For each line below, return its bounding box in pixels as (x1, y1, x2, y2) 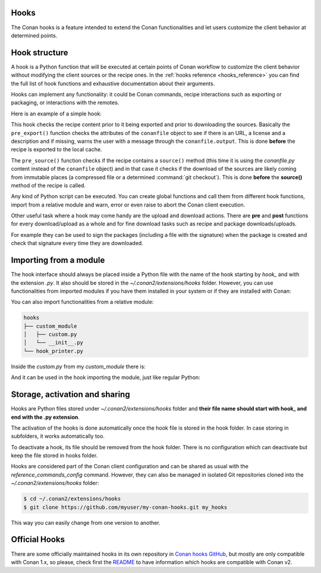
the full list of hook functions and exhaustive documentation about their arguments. (11, 80, 215, 87)
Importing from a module (11, 255, 105, 265)
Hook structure (11, 48, 68, 58)
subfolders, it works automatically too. (11, 433, 105, 440)
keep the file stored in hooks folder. (11, 452, 98, 459)
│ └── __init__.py (23, 339, 83, 346)
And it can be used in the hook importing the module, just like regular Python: (11, 374, 200, 381)
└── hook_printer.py (23, 347, 83, 354)
